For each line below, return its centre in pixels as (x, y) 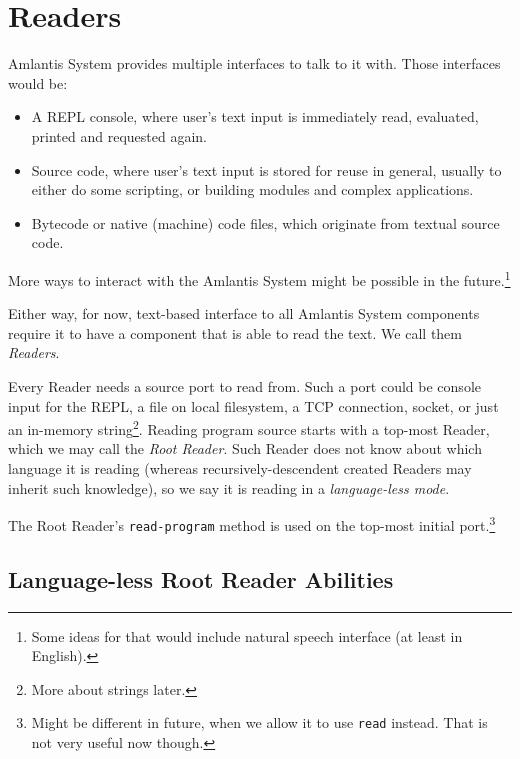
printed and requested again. (119, 135)
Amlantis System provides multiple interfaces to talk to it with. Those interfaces (254, 63)
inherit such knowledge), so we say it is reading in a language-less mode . (229, 487)
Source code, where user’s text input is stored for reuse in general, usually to (266, 169)
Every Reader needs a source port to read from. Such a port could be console (244, 385)
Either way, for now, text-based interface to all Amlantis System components (244, 313)
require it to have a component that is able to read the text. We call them (235, 332)
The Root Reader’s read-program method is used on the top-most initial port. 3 (252, 523)
